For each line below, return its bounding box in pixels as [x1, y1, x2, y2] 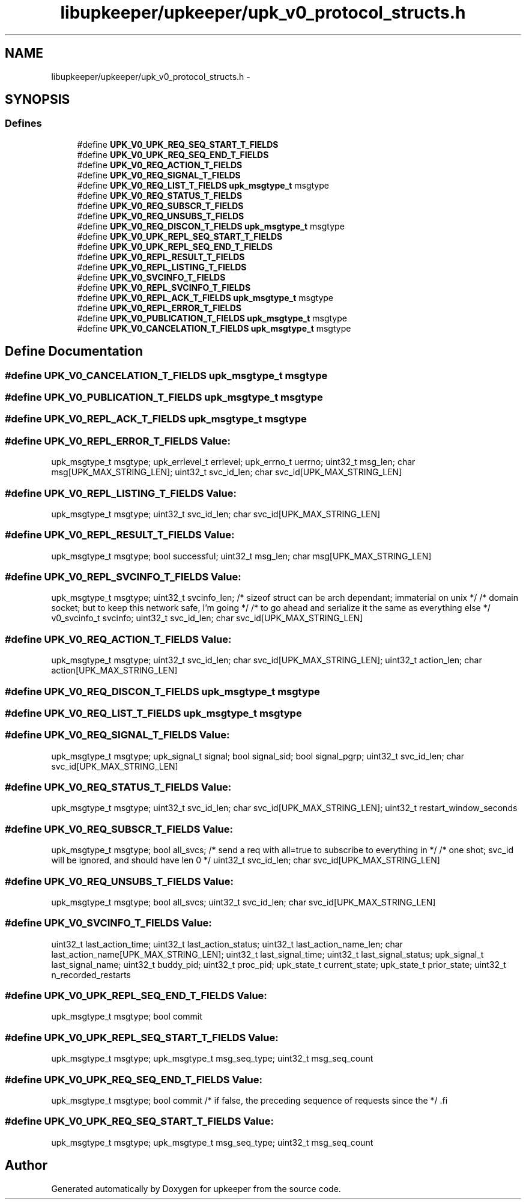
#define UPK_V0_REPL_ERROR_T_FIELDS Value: [5, 434, 231, 447]
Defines [5, 117, 42, 130]
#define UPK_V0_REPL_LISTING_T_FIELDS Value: [5, 487, 237, 499]
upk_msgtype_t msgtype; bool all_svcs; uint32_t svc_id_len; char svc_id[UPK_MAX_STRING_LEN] [51, 896, 436, 907]
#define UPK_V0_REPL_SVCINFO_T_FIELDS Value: [5, 571, 241, 583]
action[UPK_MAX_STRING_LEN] [51, 665, 178, 676]
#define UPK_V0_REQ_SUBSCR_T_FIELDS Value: [5, 822, 233, 835]
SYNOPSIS [5, 92, 70, 108]
